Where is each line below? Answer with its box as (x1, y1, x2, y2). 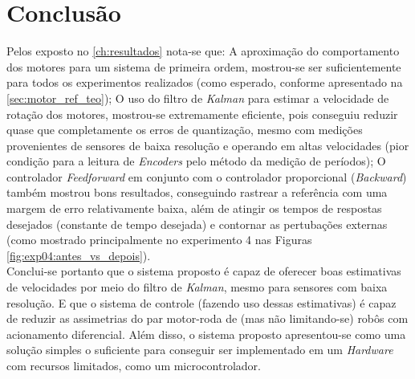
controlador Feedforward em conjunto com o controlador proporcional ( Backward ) (6, 168, 407, 185)
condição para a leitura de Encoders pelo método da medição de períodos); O (6, 153, 386, 169)
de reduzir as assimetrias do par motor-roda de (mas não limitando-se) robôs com (6, 310, 409, 327)
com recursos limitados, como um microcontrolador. (6, 357, 261, 373)
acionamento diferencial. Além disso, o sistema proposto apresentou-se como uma (6, 325, 406, 342)
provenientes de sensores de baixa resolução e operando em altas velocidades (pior (6, 137, 409, 153)
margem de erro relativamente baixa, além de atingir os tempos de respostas (6, 200, 382, 217)
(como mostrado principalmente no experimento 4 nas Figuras (6, 231, 312, 248)
